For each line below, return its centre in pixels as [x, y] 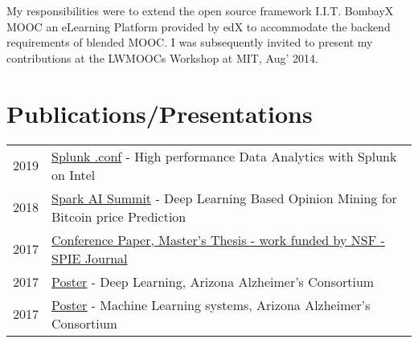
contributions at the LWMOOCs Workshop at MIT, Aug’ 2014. [162, 57]
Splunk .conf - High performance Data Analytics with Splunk [224, 156]
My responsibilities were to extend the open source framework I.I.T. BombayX [200, 10]
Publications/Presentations [160, 113]
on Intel [74, 174]
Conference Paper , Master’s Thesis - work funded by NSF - [218, 239]
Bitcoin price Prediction [119, 216]
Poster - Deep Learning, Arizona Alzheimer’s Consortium [213, 281]
